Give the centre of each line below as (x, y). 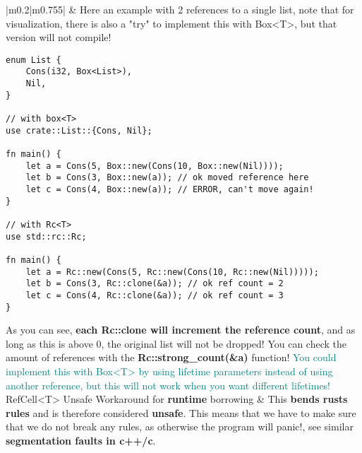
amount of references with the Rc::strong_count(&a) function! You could (171, 357)
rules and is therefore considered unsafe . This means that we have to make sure (181, 412)
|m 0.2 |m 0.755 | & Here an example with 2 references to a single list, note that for (180, 9)
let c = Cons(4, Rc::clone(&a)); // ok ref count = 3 (155, 295)
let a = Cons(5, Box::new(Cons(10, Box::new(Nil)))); (155, 166)
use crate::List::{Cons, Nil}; (79, 130)
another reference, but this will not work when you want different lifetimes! (168, 385)
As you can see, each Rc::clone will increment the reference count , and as (181, 330)
